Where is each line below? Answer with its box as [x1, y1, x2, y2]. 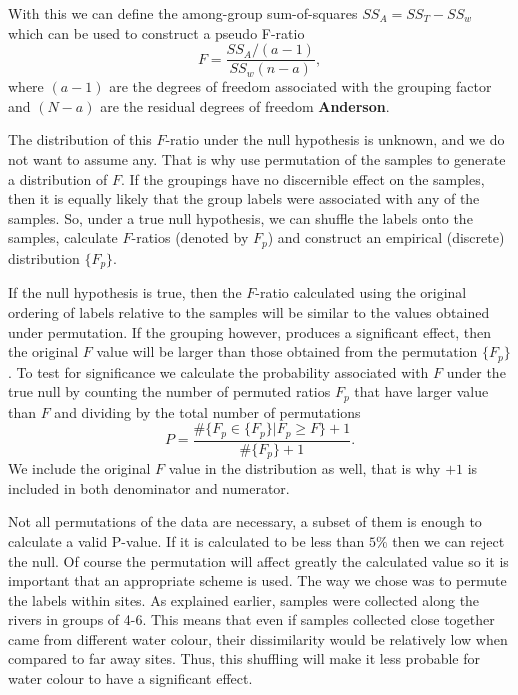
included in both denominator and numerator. [8, 477, 290, 498]
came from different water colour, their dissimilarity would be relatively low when [8, 628, 508, 649]
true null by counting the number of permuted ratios [8, 381, 331, 402]
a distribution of [8, 168, 108, 189]
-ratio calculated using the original [255, 282, 467, 303]
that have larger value [354, 381, 489, 402]
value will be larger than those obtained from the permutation [96, 341, 478, 362]
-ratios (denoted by [131, 227, 249, 248]
